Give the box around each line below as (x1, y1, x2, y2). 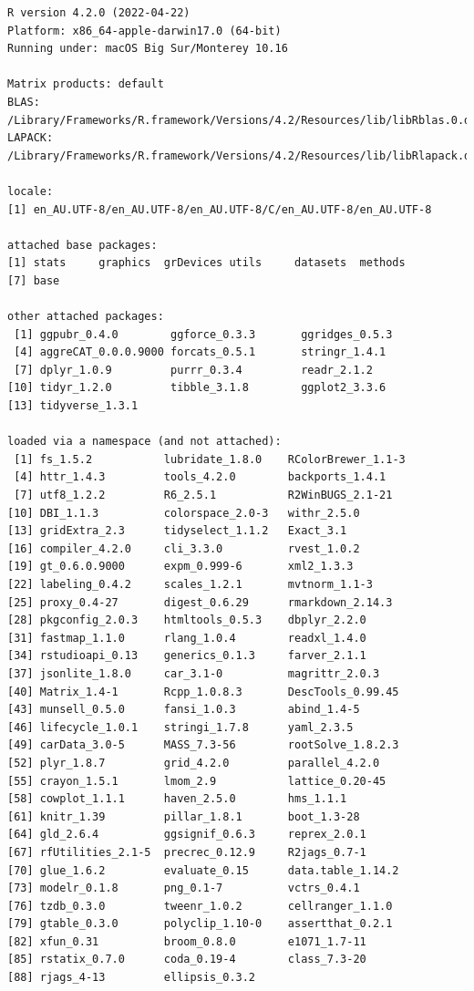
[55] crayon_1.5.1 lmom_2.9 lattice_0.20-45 (7, 774, 386, 788)
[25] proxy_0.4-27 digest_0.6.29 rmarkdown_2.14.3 (7, 595, 393, 609)
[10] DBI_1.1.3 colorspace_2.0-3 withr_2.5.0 (7, 506, 360, 520)
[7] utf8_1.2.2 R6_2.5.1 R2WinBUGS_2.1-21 (14, 489, 393, 502)
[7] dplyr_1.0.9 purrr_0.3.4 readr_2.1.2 (14, 363, 373, 377)
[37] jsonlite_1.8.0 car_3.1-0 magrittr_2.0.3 (7, 666, 380, 680)
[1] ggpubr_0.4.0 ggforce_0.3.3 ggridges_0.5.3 (14, 327, 393, 341)
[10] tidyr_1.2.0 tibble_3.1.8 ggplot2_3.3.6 (7, 381, 386, 395)
